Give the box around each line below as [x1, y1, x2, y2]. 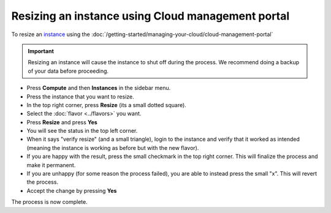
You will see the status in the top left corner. [26, 127, 138, 135]
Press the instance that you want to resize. [26, 92, 134, 100]
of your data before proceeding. [28, 67, 109, 75]
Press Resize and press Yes [26, 118, 97, 125]
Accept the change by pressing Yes [26, 187, 117, 194]
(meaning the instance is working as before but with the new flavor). [26, 144, 199, 151]
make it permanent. [26, 161, 76, 168]
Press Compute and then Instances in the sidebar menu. [26, 84, 171, 92]
